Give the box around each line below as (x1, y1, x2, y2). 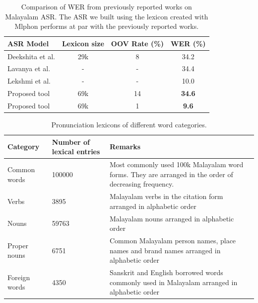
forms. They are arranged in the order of (109, 169, 233, 179)
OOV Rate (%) (111, 38, 164, 48)
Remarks (109, 141, 141, 152)
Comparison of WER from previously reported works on (21, 1, 192, 11)
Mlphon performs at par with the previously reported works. (14, 21, 199, 31)
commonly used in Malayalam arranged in (109, 277, 238, 287)
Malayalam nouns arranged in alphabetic (109, 213, 234, 223)
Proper (7, 240, 28, 250)
